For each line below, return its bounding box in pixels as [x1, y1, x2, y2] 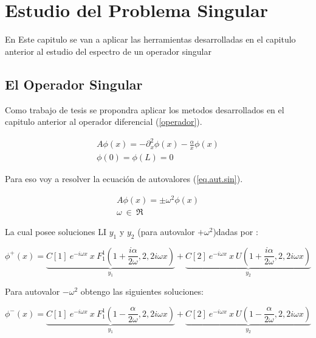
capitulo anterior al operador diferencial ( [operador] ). [5, 115, 202, 128]
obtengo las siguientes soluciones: [80, 285, 204, 298]
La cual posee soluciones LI [5, 225, 107, 238]
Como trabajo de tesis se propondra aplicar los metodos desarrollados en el [5, 103, 284, 116]
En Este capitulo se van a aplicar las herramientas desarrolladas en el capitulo [5, 33, 296, 46]
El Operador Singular [5, 74, 143, 93]
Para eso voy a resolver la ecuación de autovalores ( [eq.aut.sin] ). [5, 172, 243, 185]
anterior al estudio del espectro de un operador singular [5, 44, 211, 57]
